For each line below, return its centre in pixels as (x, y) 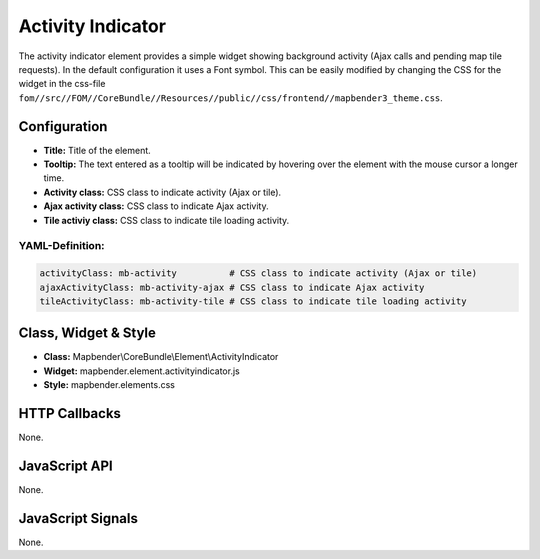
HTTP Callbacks (70, 413)
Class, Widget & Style (87, 333)
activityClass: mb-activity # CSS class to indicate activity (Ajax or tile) (258, 273)
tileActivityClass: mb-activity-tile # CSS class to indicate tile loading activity (253, 301)
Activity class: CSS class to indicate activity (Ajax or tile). (162, 192)
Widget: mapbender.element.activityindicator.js (141, 371)
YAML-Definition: (61, 246)
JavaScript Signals (78, 518)
